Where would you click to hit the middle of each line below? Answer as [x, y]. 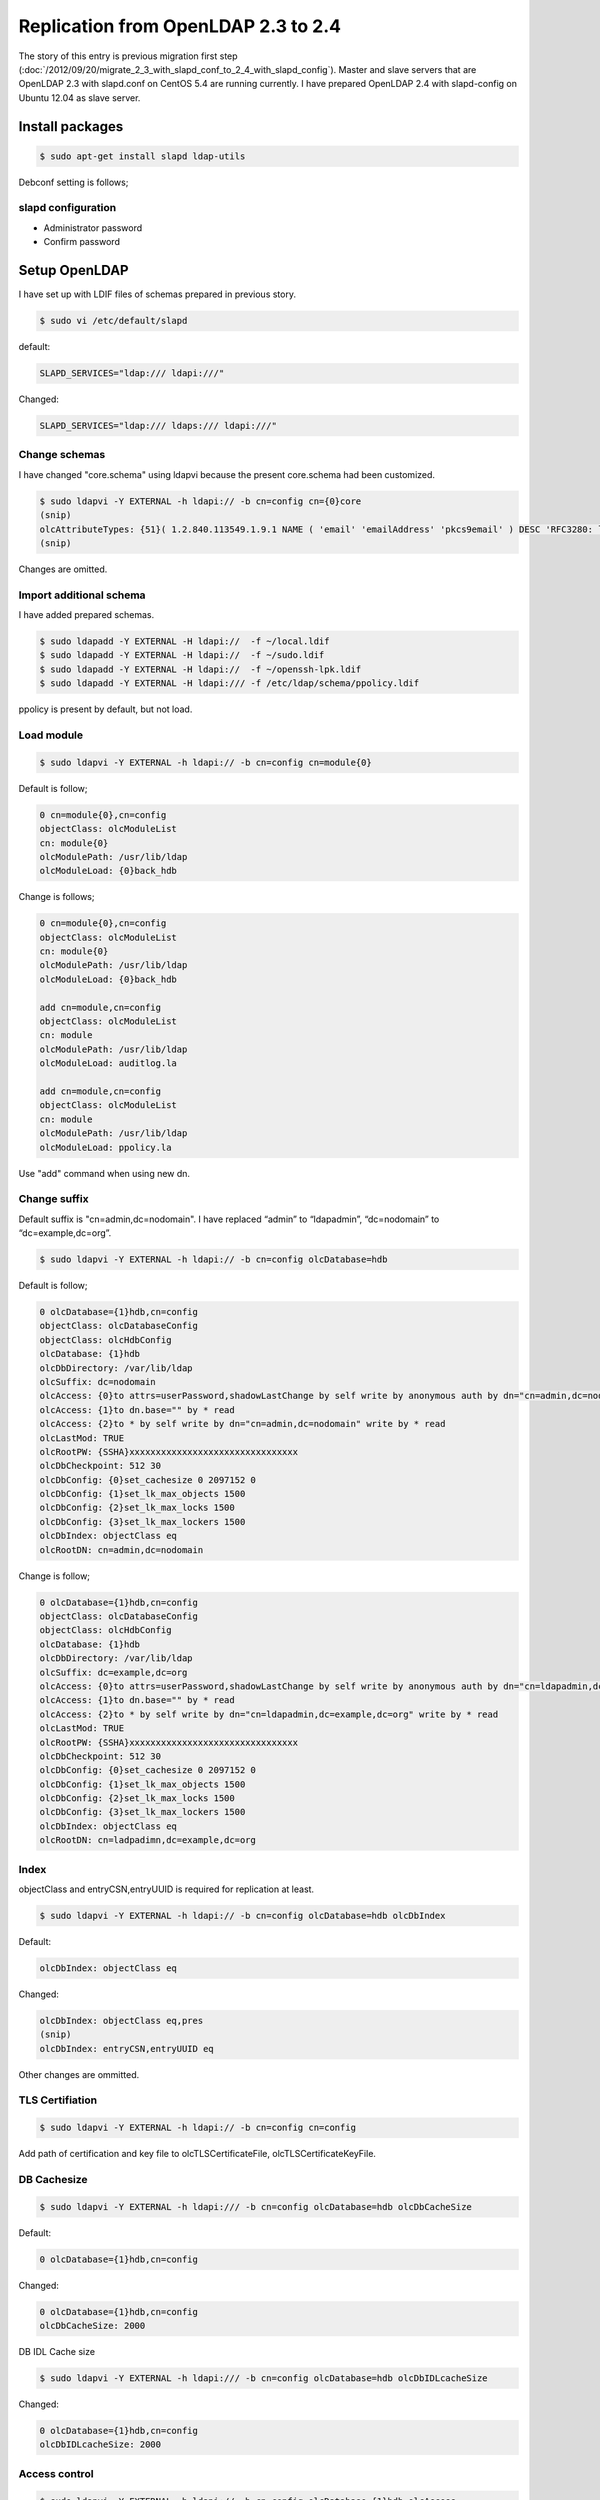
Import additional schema [82, 595]
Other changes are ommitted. [79, 2074]
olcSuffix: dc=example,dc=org [113, 1672]
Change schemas [62, 455]
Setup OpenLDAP [73, 270]
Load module [51, 735]
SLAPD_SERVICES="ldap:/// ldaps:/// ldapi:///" [158, 426]
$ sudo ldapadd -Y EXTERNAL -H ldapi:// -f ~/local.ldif [184, 641]
